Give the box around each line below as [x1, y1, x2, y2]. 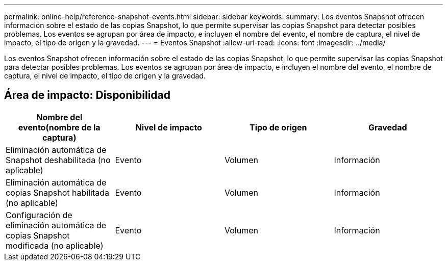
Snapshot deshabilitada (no [6, 154, 111, 165]
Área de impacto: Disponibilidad [4, 89, 170, 102]
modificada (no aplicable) [6, 240, 104, 251]
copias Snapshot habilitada [6, 187, 110, 198]
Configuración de [6, 209, 72, 220]
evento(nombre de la [18, 122, 101, 132]
